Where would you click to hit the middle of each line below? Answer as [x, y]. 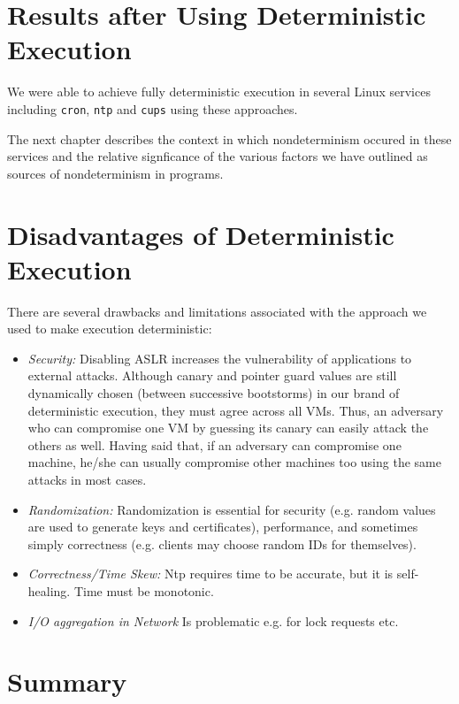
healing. [49, 590]
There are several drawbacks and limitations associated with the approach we [217, 311]
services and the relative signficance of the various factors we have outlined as [218, 156]
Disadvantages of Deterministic [201, 234]
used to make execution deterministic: [110, 329]
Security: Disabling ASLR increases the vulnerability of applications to [220, 358]
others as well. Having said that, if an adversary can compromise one [214, 444]
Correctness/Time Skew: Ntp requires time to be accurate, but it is [210, 574]
